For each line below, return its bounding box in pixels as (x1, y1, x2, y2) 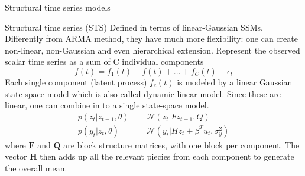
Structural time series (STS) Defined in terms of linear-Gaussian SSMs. (5, 21, 263, 33)
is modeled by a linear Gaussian (177, 75, 293, 88)
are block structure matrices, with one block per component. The (63, 138, 300, 151)
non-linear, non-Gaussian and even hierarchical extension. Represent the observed (5, 44, 300, 56)
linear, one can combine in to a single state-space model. (5, 99, 209, 111)
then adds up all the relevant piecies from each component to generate (40, 150, 294, 162)
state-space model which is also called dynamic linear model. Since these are (5, 87, 281, 99)
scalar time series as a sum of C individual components (5, 55, 204, 68)
